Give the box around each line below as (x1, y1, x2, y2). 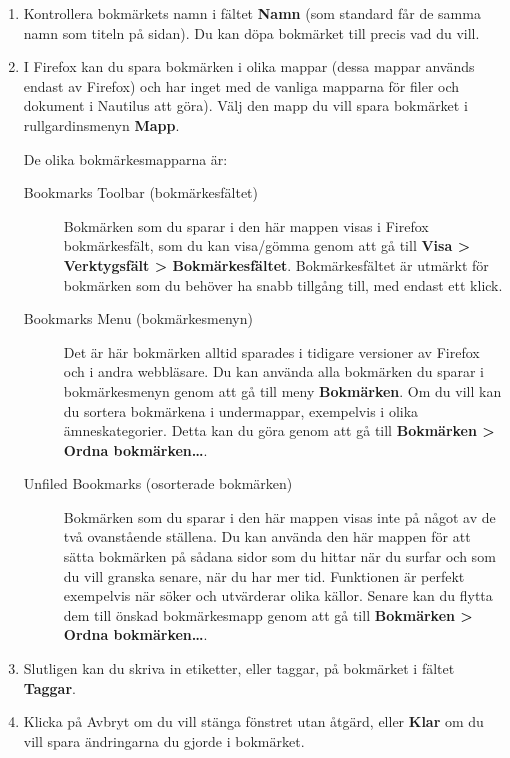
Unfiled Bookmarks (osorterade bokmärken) (23, 473, 293, 494)
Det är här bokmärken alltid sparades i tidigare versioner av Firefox (63, 341, 480, 362)
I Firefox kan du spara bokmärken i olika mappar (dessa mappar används (23, 56, 475, 77)
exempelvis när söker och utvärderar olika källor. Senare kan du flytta (63, 585, 493, 606)
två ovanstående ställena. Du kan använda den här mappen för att (63, 526, 471, 547)
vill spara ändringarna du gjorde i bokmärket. (23, 730, 305, 751)
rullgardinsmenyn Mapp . (23, 114, 180, 135)
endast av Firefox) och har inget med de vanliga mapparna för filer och (23, 75, 460, 96)
